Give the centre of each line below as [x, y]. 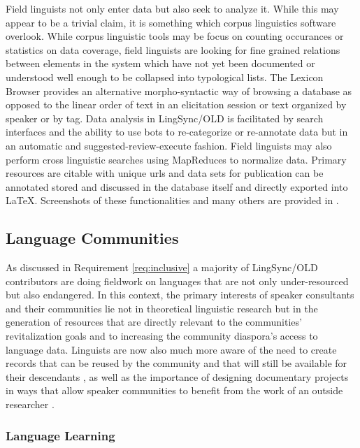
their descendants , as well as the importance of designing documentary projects [177, 376]
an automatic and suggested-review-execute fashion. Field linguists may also [169, 145]
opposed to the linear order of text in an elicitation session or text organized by [176, 104]
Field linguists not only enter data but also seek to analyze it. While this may [172, 8]
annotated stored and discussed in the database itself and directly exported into [177, 186]
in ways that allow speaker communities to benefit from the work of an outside [174, 390]
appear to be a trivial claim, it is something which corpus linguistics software [171, 22]
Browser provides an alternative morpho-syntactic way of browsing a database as [179, 91]
